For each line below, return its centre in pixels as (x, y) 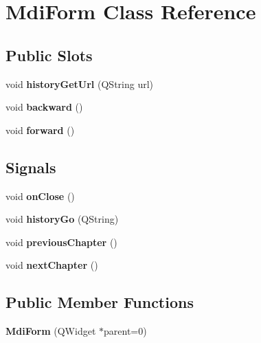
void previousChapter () (61, 242)
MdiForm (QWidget (51, 331)
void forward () (40, 130)
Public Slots (49, 55)
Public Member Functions (100, 302)
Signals (31, 167)
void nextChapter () (52, 265)
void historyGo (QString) (62, 219)
